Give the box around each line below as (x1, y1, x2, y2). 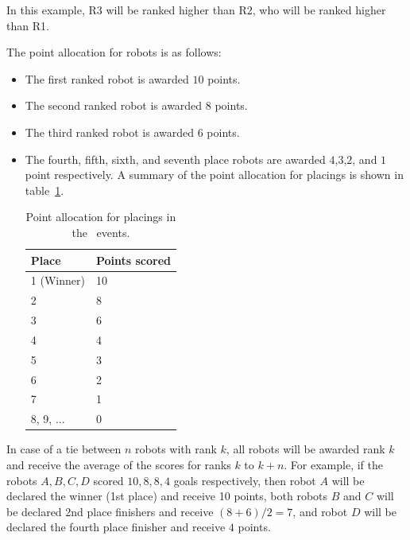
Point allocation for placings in (25, 208, 176, 225)
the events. (72, 223, 130, 240)
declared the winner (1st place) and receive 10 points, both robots (6, 488, 328, 504)
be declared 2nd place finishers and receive (6, 503, 214, 519)
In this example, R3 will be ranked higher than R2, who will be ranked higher (6, 2, 386, 17)
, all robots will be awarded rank (226, 441, 385, 457)
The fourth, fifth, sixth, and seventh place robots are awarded (25, 150, 326, 167)
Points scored (95, 251, 171, 268)
